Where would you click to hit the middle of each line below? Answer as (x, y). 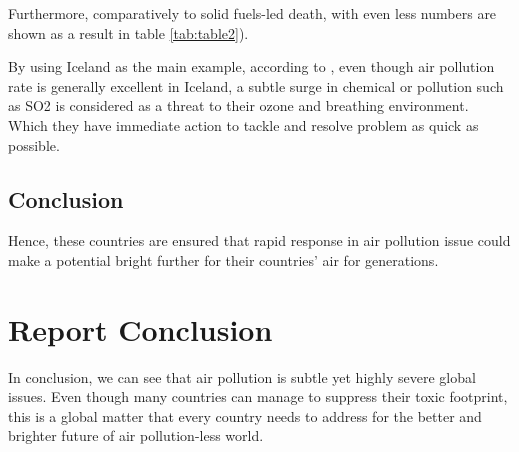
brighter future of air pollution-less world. (136, 435)
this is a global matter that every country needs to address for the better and (245, 415)
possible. (34, 144)
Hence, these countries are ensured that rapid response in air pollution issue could (259, 240)
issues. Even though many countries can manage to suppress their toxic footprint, (258, 396)
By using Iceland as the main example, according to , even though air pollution (251, 66)
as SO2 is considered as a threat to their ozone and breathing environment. (238, 105)
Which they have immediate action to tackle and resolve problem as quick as (243, 124)
